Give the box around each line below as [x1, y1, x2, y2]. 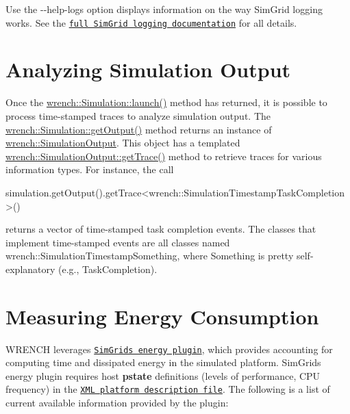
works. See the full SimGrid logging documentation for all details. [5, 15, 297, 29]
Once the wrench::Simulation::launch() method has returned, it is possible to [5, 95, 327, 109]
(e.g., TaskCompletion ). [58, 261, 158, 276]
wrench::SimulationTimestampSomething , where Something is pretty [5, 248, 294, 263]
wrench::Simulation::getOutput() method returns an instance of [5, 122, 272, 136]
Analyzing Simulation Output [5, 55, 291, 83]
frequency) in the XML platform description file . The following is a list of [5, 382, 330, 396]
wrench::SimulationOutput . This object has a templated [5, 135, 240, 150]
